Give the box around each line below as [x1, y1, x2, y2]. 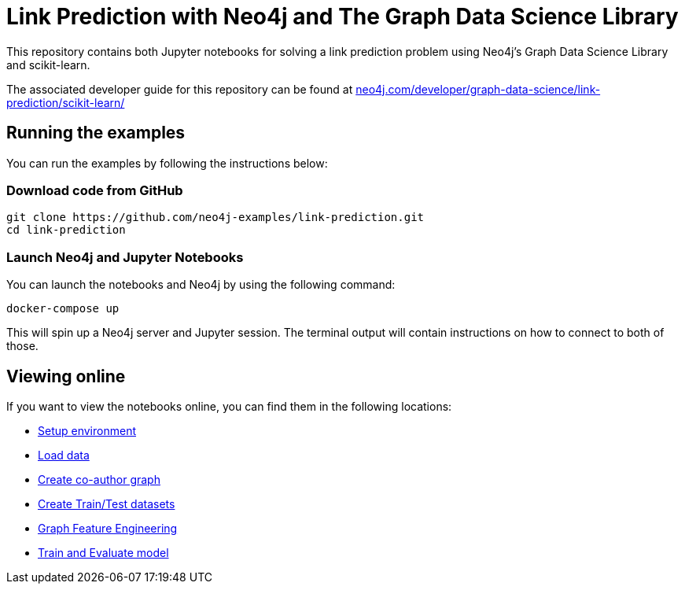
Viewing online [6, 366, 126, 386]
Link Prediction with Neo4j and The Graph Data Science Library [6, 3, 679, 30]
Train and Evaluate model [38, 545, 169, 559]
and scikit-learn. [6, 57, 90, 72]
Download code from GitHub [6, 182, 183, 198]
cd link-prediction [6, 223, 126, 237]
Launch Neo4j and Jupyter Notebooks [6, 249, 244, 265]
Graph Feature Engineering [38, 521, 178, 535]
